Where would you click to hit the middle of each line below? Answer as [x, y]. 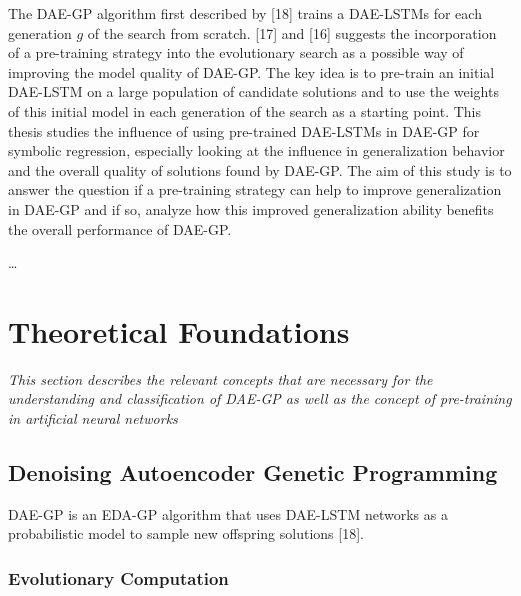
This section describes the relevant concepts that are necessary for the [220, 378]
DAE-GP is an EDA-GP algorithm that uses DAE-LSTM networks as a [228, 513]
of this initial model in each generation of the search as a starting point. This [245, 110]
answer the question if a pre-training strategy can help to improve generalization [255, 189]
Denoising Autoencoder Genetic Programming [253, 472]
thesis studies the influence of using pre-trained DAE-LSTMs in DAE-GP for [244, 130]
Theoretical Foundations [179, 330]
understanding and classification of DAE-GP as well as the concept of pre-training [260, 398]
